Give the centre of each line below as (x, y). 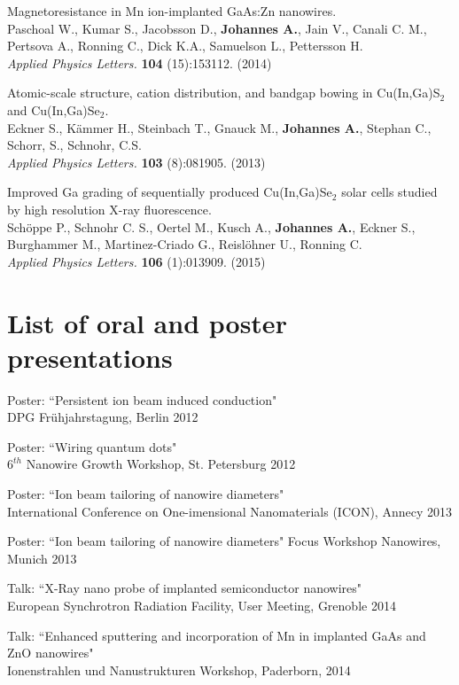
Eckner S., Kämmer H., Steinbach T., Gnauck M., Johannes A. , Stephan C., (219, 127)
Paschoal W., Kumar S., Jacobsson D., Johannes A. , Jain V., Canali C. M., (217, 28)
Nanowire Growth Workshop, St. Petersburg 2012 (161, 464)
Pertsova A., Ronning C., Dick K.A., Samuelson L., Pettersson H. (185, 46)
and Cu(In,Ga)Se (54, 109)
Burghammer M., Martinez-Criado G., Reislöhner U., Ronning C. (185, 244)
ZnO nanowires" (51, 653)
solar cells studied (389, 192)
